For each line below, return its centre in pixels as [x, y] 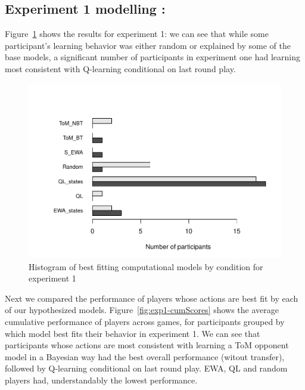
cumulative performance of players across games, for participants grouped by [145, 322]
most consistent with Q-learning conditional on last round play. [120, 68]
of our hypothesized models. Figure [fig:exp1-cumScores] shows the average [142, 310]
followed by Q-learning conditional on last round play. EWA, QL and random [146, 368]
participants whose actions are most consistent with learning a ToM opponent [147, 345]
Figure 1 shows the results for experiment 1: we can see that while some [137, 34]
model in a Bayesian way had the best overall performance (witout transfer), [145, 356]
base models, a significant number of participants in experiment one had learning [152, 57]
